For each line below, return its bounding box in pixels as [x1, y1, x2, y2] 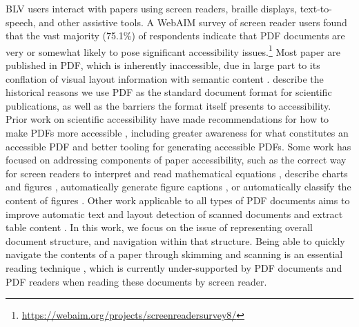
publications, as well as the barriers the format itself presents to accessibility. [6, 98, 331, 112]
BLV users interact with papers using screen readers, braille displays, [6, 1, 298, 15]
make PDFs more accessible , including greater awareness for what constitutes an [6, 126, 349, 139]
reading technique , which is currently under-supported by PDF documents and [6, 260, 342, 275]
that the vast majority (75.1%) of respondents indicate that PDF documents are [6, 28, 345, 43]
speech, [6, 14, 36, 29]
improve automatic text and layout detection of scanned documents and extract [6, 206, 343, 221]
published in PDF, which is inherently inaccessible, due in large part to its [6, 58, 320, 72]
